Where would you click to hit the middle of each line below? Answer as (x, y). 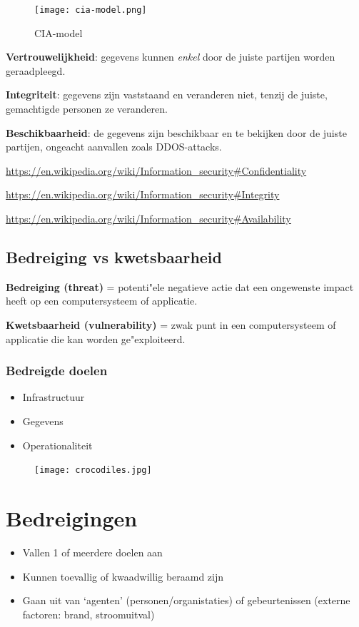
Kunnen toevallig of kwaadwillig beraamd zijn (123, 576)
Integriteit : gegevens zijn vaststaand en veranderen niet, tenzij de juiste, (167, 95)
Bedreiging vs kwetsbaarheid (114, 256)
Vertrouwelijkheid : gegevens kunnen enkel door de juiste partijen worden (171, 57)
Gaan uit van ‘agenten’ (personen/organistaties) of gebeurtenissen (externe (186, 600)
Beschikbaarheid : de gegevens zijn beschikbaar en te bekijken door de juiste (176, 132)
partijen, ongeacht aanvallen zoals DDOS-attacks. (114, 147)
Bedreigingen (72, 518)
